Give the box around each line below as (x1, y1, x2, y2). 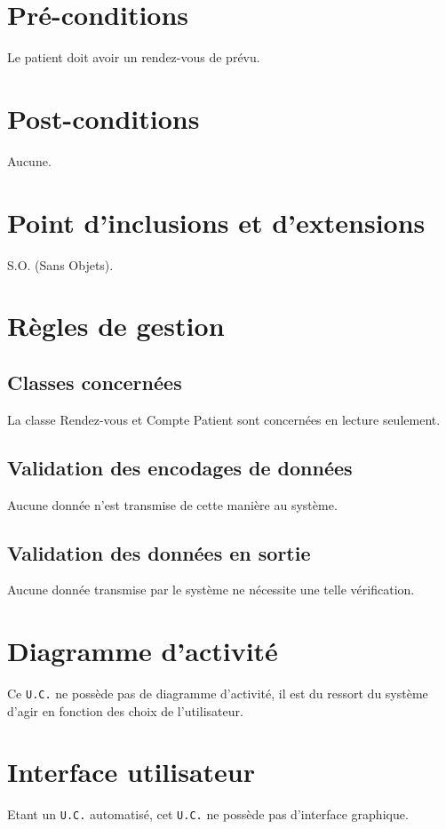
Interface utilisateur (7, 753, 256, 790)
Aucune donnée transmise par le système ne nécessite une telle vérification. (7, 580, 415, 599)
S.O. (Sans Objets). (7, 255, 114, 274)
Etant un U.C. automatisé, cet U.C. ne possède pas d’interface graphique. (7, 805, 409, 824)
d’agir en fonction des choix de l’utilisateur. (7, 701, 243, 720)
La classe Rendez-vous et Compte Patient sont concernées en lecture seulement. (7, 410, 441, 428)
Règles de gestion (7, 307, 225, 344)
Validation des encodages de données (7, 453, 353, 481)
